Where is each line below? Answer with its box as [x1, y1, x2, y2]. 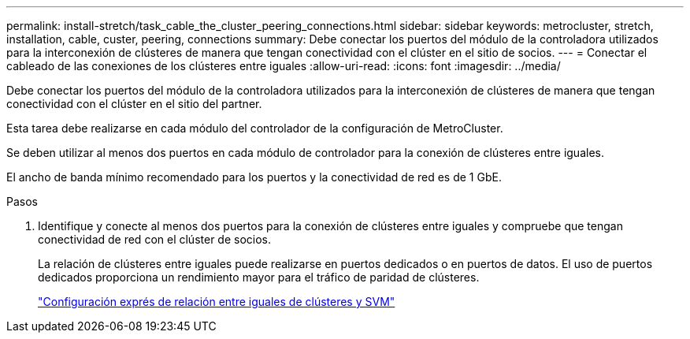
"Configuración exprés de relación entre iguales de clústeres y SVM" [38, 295, 395, 308]
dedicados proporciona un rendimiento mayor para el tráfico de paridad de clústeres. [38, 270, 480, 284]
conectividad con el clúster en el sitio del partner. [6, 97, 262, 110]
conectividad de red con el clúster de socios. [38, 233, 272, 246]
